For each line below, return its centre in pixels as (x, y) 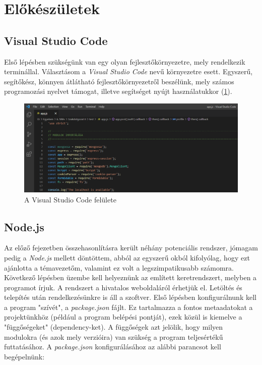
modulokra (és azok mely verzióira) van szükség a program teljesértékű (114, 336)
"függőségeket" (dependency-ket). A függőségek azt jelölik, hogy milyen (114, 327)
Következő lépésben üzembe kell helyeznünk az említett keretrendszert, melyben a (130, 277)
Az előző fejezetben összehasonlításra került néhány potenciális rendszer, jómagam (131, 248)
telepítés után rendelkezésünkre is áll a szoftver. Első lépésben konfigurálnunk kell (130, 297)
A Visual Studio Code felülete (70, 199)
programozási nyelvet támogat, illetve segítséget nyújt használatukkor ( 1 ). (118, 91)
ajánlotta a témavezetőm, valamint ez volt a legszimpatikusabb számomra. (119, 267)
